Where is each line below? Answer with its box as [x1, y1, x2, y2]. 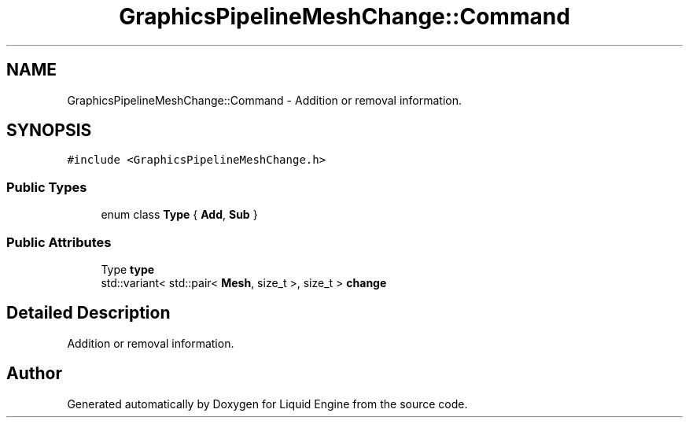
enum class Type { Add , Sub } [101, 208, 258, 222]
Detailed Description [6, 303, 171, 323]
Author [6, 363, 62, 384]
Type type [101, 262, 155, 276]
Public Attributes [6, 234, 112, 250]
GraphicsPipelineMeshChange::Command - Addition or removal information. [67, 93, 462, 107]
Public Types [6, 179, 87, 195]
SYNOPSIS [6, 120, 92, 141]
